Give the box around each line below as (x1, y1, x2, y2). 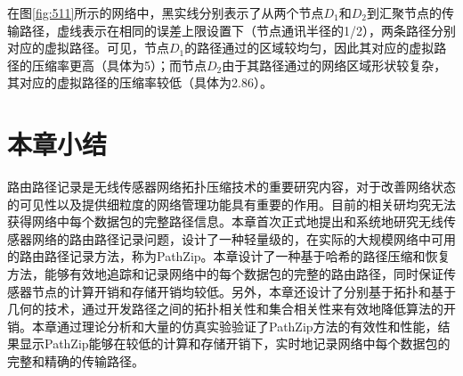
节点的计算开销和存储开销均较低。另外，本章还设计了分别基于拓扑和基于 (31, 282, 456, 300)
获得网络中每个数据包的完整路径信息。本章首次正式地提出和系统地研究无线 (7, 212, 443, 231)
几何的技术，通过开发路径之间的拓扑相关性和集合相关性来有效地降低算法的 (7, 299, 443, 318)
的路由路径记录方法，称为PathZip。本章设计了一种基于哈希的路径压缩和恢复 (7, 247, 451, 266)
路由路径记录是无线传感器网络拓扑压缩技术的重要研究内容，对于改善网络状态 (7, 177, 456, 196)
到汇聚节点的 (367, 4, 443, 21)
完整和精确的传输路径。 (7, 352, 144, 371)
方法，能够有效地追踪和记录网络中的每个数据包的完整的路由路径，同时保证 (7, 265, 443, 283)
